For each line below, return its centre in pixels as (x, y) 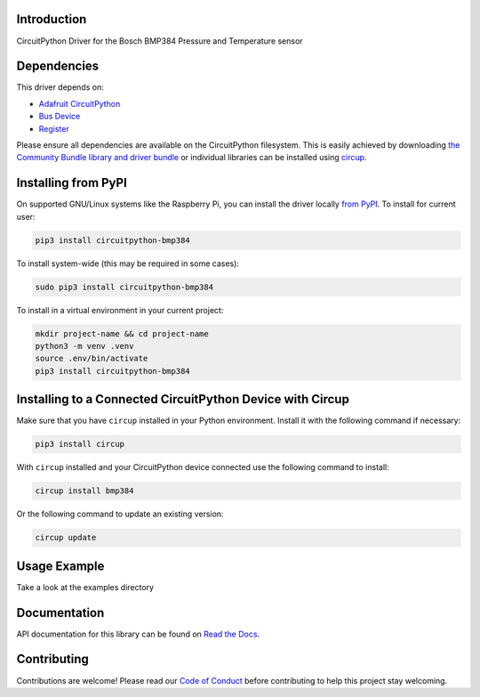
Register (54, 128)
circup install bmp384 (84, 491)
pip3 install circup (80, 444)
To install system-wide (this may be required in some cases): (128, 263)
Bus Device (60, 117)
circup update (66, 538)
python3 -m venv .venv (84, 346)
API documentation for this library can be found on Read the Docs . (138, 634)
